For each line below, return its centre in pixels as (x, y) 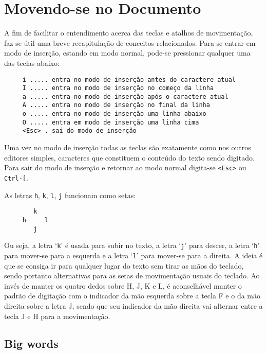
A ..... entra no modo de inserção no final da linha (116, 105)
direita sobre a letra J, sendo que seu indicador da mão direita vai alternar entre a (133, 305)
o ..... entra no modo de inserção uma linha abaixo (114, 114)
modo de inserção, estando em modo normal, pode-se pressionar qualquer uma (127, 53)
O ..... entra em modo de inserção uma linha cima (111, 122)
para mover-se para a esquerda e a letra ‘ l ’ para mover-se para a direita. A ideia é (133, 255)
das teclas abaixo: (32, 63)
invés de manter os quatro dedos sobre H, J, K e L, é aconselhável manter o (123, 285)
